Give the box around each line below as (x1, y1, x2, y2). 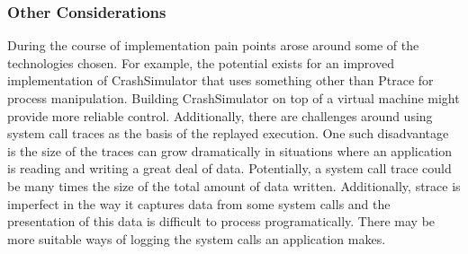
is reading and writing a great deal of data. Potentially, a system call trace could (7, 159, 452, 178)
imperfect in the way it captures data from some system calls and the (7, 194, 391, 213)
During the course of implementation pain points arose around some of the (7, 36, 419, 55)
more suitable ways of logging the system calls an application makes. (7, 229, 386, 248)
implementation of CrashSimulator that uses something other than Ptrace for (7, 71, 434, 90)
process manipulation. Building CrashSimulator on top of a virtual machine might (7, 89, 460, 107)
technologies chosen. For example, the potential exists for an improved (7, 53, 394, 72)
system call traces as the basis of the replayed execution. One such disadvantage (7, 124, 449, 143)
